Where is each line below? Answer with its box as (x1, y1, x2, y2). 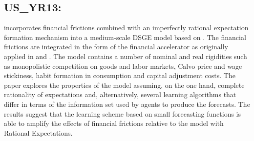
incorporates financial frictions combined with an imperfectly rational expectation (4, 22, 249, 33)
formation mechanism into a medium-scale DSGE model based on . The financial (4, 32, 246, 42)
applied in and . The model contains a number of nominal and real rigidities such (4, 51, 247, 61)
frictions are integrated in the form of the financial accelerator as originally (4, 41, 228, 52)
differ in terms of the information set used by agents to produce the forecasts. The (4, 99, 250, 109)
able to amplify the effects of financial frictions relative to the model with (4, 118, 224, 128)
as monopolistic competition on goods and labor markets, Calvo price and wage (4, 60, 242, 71)
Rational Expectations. (4, 127, 73, 138)
